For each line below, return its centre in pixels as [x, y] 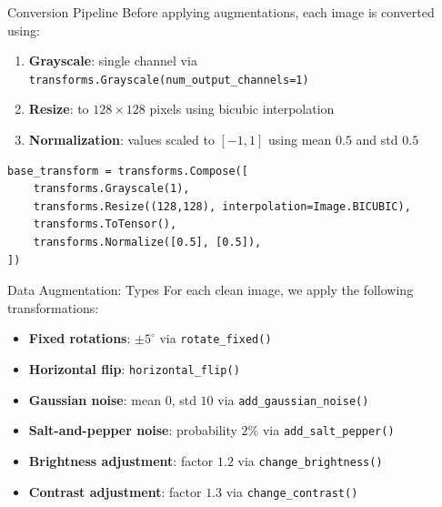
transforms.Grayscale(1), [111, 189]
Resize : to [59, 109]
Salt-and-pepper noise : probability [133, 430]
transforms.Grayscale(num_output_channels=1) [169, 80]
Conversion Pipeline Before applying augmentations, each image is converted [221, 12]
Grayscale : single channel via [113, 61]
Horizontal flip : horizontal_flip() [134, 369]
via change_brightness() [310, 461]
